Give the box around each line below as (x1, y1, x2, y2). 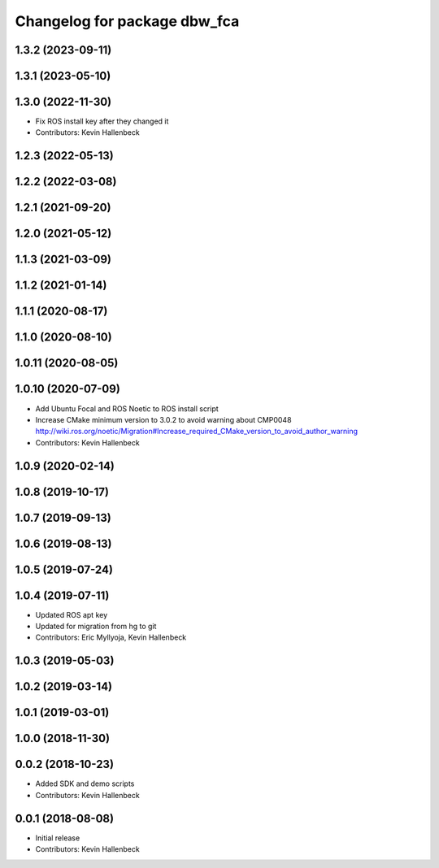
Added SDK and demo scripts (35, 779, 135, 788)
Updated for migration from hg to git (35, 622, 157, 631)
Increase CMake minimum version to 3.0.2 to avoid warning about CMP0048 (35, 414, 292, 424)
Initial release (35, 833, 80, 843)
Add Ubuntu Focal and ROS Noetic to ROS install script (35, 403, 219, 414)
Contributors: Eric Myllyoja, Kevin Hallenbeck (35, 632, 187, 642)
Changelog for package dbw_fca (15, 12, 240, 30)
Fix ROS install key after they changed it (35, 116, 169, 126)
